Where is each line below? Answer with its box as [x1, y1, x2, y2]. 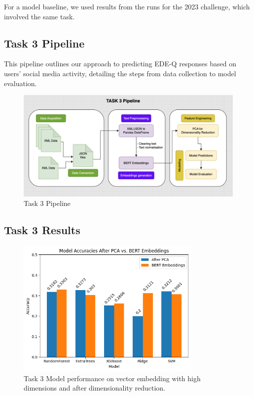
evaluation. [4, 78, 37, 88]
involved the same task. [4, 11, 75, 21]
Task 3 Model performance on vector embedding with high [24, 373, 201, 383]
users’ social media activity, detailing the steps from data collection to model [4, 68, 236, 78]
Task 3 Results [4, 222, 80, 238]
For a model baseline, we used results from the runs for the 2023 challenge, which [4, 1, 250, 11]
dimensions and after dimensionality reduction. [24, 383, 165, 393]
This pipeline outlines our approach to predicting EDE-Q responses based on [4, 58, 237, 69]
